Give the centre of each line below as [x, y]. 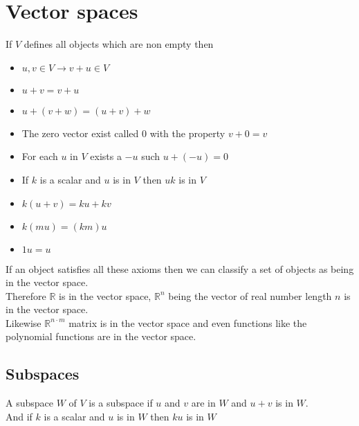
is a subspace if [121, 403]
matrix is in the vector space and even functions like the [188, 322]
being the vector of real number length [250, 295]
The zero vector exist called [80, 133]
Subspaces [43, 374]
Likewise [24, 322]
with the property [187, 133]
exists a [106, 156]
